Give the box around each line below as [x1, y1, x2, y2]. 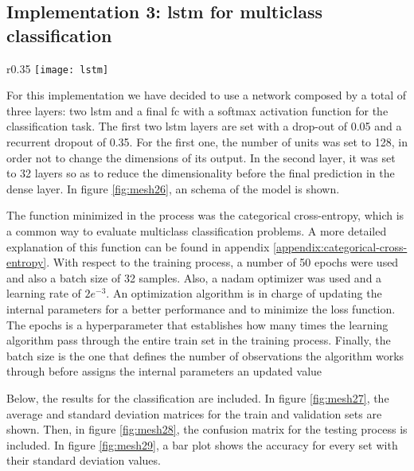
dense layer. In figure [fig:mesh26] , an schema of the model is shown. [6, 180, 340, 197]
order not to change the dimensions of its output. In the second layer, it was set [6, 149, 396, 165]
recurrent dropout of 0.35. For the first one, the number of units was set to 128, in [6, 134, 408, 150]
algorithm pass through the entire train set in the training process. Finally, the [6, 332, 391, 348]
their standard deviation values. [6, 452, 161, 469]
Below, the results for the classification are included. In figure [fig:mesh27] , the [6, 389, 389, 406]
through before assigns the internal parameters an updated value [6, 363, 322, 380]
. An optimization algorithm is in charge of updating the [106, 285, 382, 302]
